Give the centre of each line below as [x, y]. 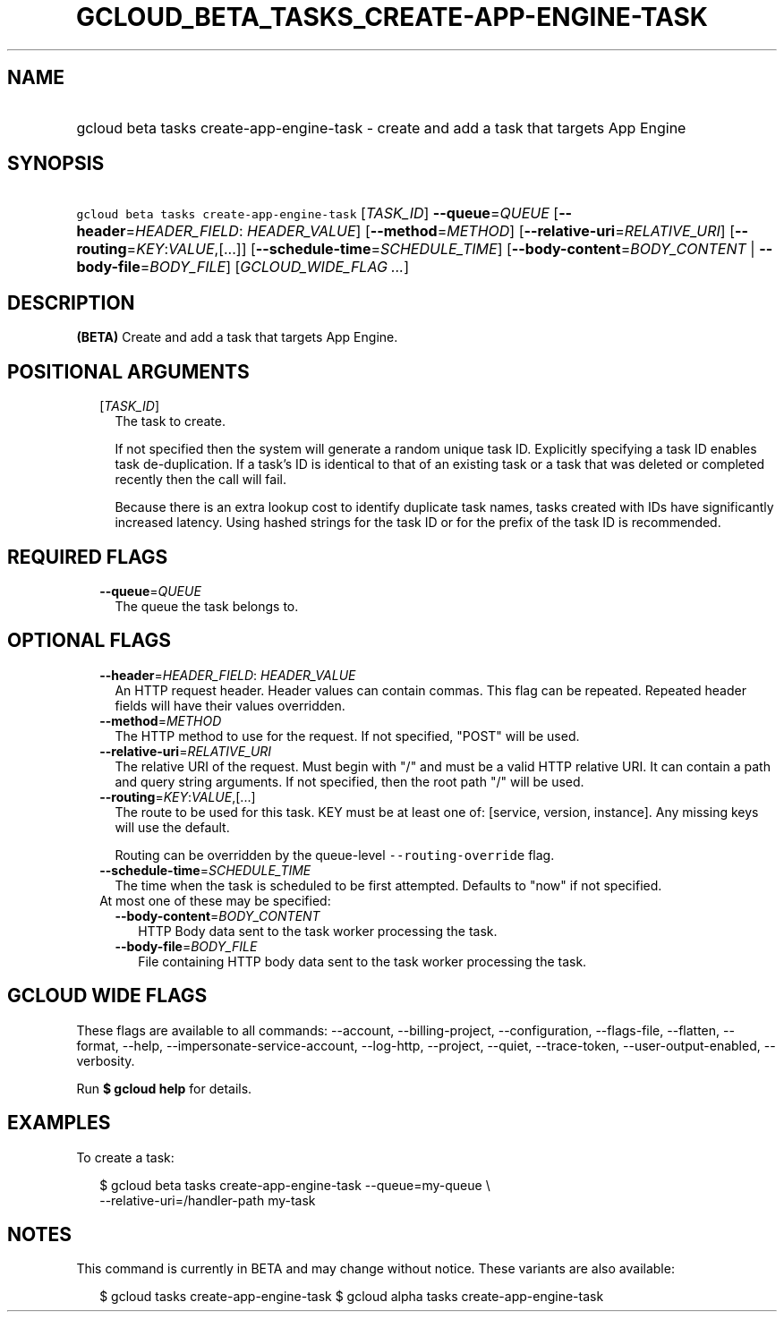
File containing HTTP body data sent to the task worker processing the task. [362, 961]
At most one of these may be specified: [215, 900]
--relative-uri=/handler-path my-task [208, 1200]
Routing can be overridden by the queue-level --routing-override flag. [335, 855]
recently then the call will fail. [200, 480]
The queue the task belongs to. [207, 606]
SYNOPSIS [56, 164]
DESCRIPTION [71, 302]
